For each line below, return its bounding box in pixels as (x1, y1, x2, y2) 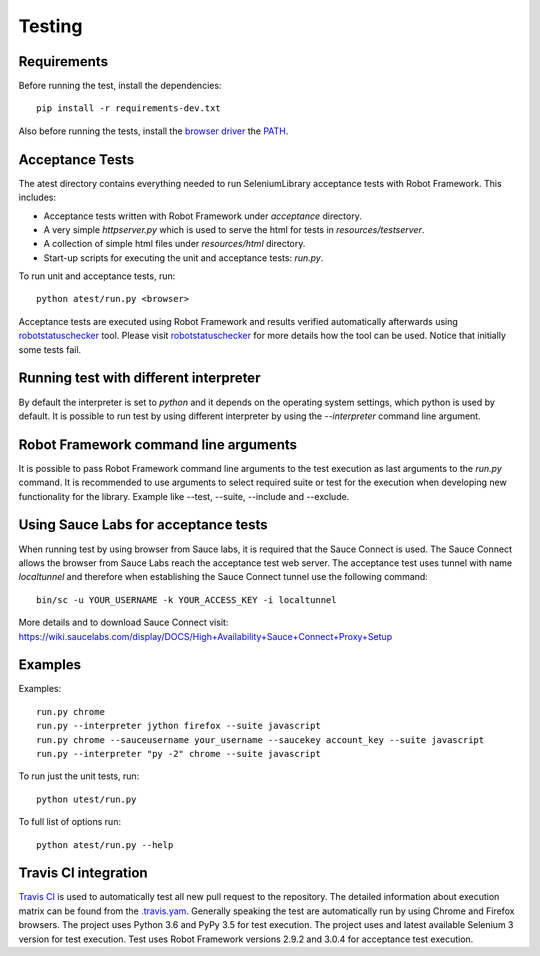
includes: (18, 191, 57, 204)
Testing (18, 15, 83, 37)
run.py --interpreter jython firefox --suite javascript (36, 720, 322, 732)
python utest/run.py (36, 793, 137, 805)
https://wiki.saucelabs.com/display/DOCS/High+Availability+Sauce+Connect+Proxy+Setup (18, 630, 393, 642)
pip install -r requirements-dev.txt (36, 103, 222, 114)
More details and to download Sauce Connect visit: (18, 616, 229, 629)
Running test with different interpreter (18, 370, 261, 387)
